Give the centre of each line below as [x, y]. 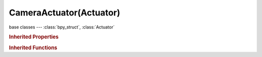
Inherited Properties [34, 37]
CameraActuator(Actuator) [65, 13]
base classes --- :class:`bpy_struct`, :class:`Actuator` [62, 27]
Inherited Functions [33, 47]
